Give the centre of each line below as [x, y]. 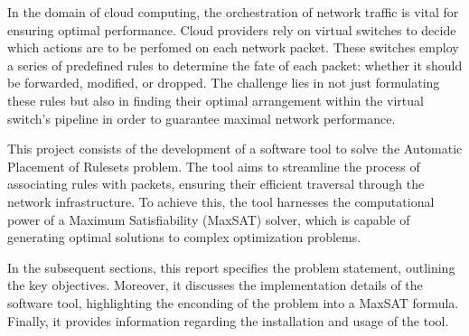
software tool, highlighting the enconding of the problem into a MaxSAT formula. [233, 302]
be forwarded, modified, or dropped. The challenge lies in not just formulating [224, 83]
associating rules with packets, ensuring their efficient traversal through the [216, 184]
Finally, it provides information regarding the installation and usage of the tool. [228, 320]
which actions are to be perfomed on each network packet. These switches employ [233, 47]
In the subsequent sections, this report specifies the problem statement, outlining [231, 267]
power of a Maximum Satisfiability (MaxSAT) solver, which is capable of [209, 219]
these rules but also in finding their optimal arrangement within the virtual [216, 100]
